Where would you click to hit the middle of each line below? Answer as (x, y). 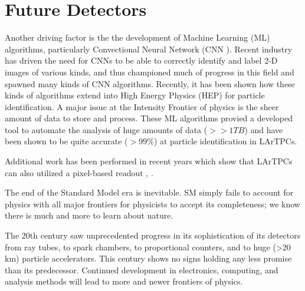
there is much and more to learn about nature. (89, 215)
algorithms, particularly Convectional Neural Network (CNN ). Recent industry (149, 49)
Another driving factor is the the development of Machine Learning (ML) (137, 37)
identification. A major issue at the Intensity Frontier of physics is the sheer (142, 106)
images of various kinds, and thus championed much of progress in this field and (150, 72)
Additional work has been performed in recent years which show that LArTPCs (149, 161)
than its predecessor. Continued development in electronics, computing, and (142, 269)
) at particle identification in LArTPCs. (225, 141)
